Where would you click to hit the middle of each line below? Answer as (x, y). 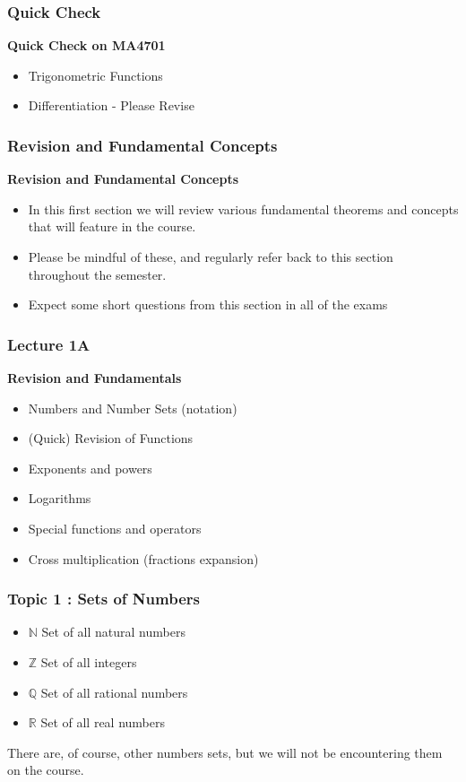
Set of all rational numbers (114, 692)
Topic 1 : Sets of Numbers (104, 599)
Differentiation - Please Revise (111, 105)
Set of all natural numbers (113, 632)
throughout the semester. (97, 274)
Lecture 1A (49, 344)
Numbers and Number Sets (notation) (133, 408)
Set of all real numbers (103, 722)
